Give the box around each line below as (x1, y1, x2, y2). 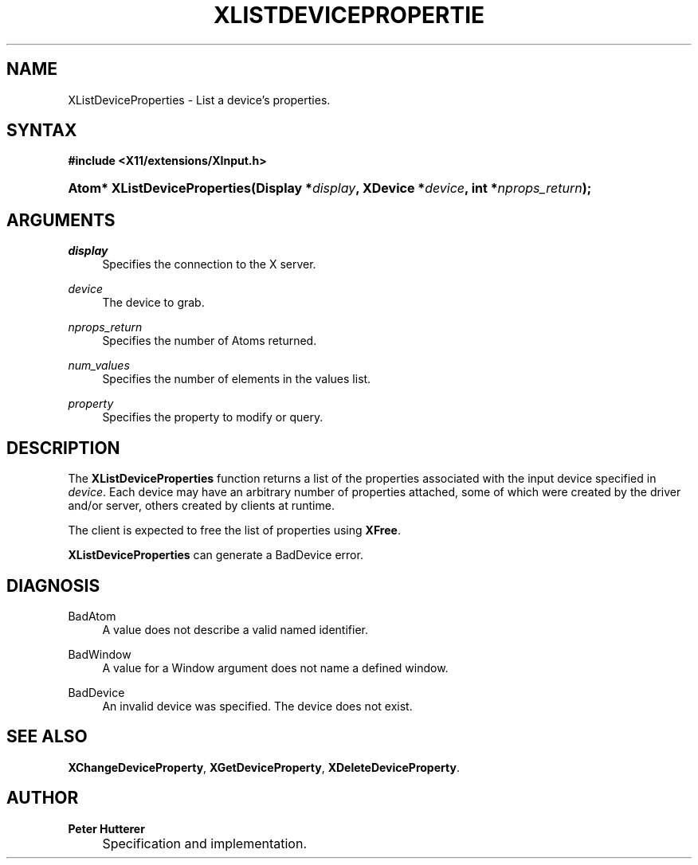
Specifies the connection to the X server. (102, 257, 316, 272)
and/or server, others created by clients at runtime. (68, 499, 335, 513)
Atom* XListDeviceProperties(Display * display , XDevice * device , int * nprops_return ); (68, 180, 592, 197)
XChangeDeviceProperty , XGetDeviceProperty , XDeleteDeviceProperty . (68, 760, 460, 774)
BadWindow (68, 647, 131, 661)
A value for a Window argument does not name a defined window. (102, 660, 449, 675)
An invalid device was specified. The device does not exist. (102, 699, 413, 713)
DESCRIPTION (6, 437, 120, 458)
